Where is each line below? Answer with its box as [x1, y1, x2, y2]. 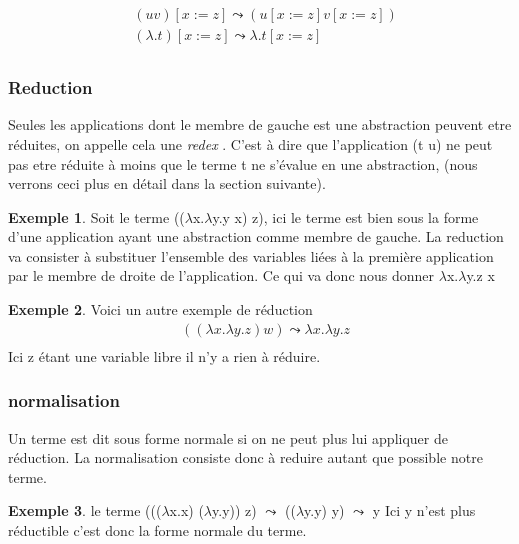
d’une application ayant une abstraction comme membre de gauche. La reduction [8, 226, 504, 247]
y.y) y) [304, 500, 345, 521]
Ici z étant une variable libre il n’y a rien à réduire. [8, 345, 321, 366]
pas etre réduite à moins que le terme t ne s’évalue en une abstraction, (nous [8, 153, 478, 174]
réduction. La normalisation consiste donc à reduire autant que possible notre [8, 447, 483, 468]
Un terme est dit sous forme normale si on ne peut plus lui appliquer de [8, 427, 448, 448]
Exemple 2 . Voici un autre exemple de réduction [8, 299, 313, 320]
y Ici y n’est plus [372, 500, 476, 521]
